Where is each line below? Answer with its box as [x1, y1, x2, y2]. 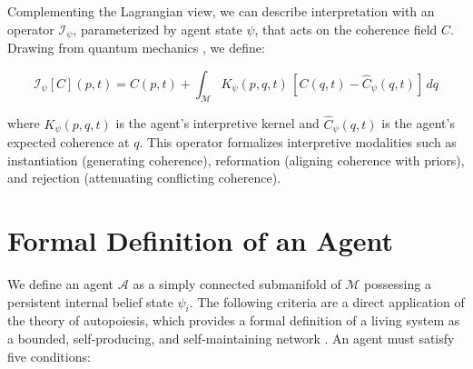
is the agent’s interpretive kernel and [115, 114, 320, 133]
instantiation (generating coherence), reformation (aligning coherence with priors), [7, 150, 465, 169]
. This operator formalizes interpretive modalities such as [139, 133, 457, 152]
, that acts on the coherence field [254, 19, 438, 38]
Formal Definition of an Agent [7, 222, 394, 259]
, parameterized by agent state [73, 19, 242, 38]
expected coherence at [7, 133, 130, 152]
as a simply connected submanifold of [133, 274, 341, 294]
